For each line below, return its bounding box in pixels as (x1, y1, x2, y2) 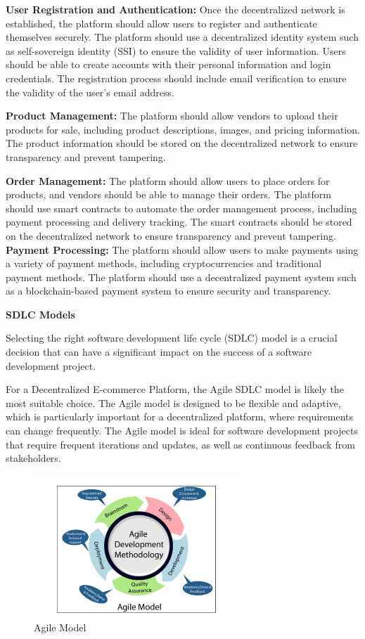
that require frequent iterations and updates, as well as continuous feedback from (6, 437, 355, 451)
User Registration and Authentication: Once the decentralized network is (6, 2, 345, 16)
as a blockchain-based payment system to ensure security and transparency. (6, 283, 331, 298)
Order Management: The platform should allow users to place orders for (6, 173, 330, 188)
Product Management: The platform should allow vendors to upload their (6, 108, 338, 123)
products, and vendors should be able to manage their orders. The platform (6, 187, 331, 202)
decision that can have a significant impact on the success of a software (6, 344, 312, 359)
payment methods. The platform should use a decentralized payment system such (6, 269, 357, 284)
